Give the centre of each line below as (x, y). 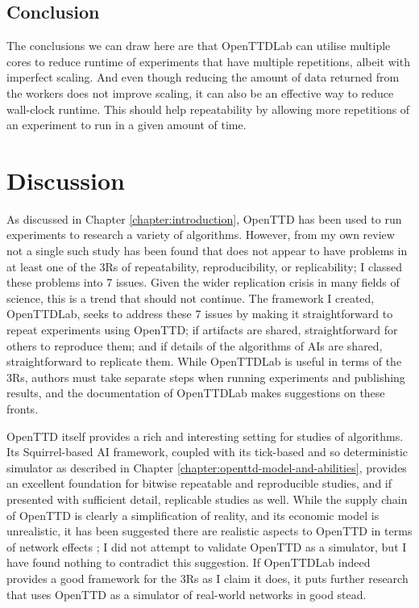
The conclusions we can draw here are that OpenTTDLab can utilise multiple (199, 46)
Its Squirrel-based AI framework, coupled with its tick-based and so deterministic (207, 452)
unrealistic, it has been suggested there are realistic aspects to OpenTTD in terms (209, 531)
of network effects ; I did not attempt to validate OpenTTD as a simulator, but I (207, 546)
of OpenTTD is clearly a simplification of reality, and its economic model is (193, 515)
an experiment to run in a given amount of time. (127, 125)
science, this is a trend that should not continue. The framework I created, (191, 298)
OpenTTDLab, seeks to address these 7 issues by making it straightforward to (200, 314)
